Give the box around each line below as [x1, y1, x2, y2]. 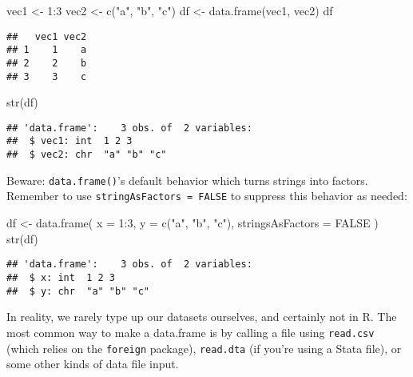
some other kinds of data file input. [6, 355, 179, 372]
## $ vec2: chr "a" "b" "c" [6, 149, 167, 161]
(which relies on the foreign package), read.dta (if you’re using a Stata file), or [6, 339, 402, 356]
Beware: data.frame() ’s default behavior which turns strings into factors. [6, 171, 368, 188]
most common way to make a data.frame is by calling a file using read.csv [6, 323, 375, 340]
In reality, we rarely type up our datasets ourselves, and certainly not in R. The [6, 308, 397, 325]
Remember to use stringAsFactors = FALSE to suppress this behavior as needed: [6, 187, 407, 204]
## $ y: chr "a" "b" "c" [6, 285, 149, 297]
